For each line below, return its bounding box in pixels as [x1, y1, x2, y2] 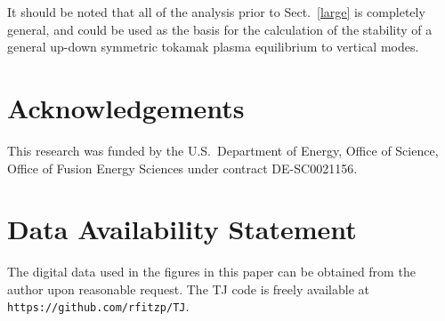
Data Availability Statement [7, 211, 357, 247]
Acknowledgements [7, 89, 245, 125]
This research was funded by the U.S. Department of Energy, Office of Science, [7, 140, 439, 159]
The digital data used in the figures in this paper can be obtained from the [7, 262, 416, 281]
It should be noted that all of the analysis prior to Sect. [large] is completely [7, 3, 425, 20]
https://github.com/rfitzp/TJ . [7, 297, 190, 316]
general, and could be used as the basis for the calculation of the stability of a [7, 20, 433, 38]
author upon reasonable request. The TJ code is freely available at [7, 279, 369, 298]
